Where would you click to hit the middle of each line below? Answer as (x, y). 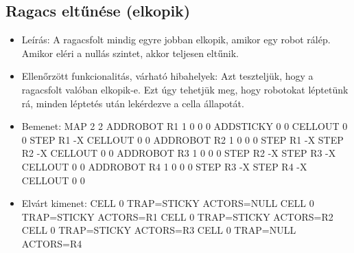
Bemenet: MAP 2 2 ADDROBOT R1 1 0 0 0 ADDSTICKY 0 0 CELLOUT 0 (185, 126)
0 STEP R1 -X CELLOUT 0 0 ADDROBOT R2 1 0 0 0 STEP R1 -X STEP (182, 139)
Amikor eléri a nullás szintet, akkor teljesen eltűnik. (130, 53)
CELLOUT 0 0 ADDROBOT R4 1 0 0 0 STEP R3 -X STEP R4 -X (164, 166)
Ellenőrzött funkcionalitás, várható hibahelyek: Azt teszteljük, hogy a (167, 76)
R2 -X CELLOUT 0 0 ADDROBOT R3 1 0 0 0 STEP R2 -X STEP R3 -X (179, 153)
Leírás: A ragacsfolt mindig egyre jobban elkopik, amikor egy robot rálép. (176, 40)
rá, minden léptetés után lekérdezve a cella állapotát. (133, 103)
